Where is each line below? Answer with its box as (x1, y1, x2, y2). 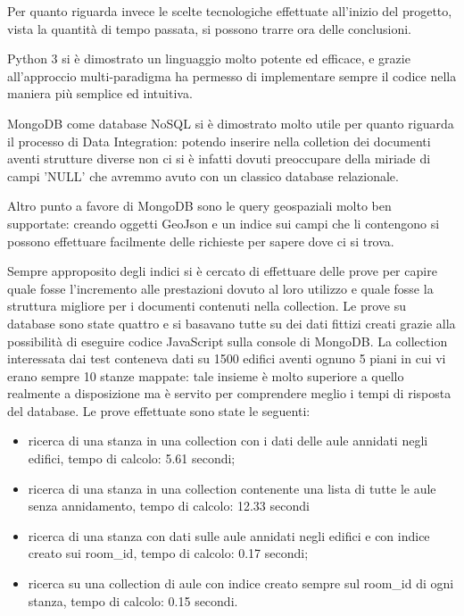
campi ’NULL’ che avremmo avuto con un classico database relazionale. (7, 166, 399, 185)
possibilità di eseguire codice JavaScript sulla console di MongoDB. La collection (7, 331, 448, 350)
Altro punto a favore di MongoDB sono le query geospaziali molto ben (7, 196, 392, 215)
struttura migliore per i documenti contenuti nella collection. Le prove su (7, 296, 406, 315)
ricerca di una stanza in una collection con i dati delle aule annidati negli (28, 431, 428, 450)
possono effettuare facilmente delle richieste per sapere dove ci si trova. (7, 231, 394, 250)
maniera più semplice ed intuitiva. (7, 84, 193, 103)
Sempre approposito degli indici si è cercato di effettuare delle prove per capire (7, 262, 437, 280)
